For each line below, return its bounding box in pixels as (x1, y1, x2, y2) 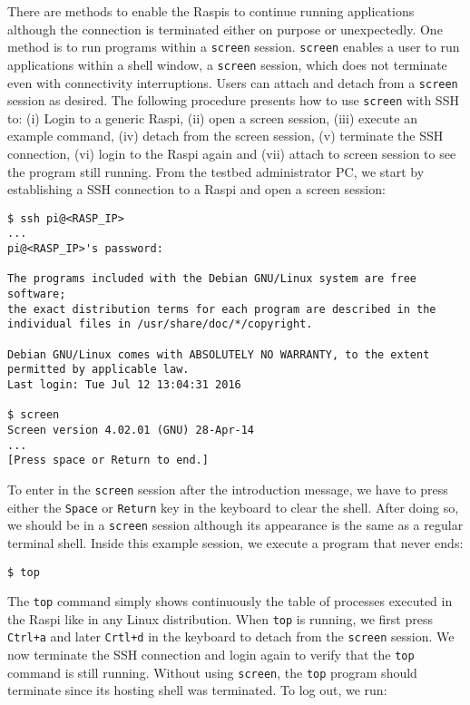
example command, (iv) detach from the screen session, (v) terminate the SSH (7, 126, 444, 145)
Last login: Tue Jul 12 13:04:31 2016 (7, 378, 241, 391)
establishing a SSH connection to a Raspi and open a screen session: (7, 180, 386, 199)
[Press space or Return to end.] (7, 454, 209, 467)
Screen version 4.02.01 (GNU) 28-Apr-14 (7, 423, 255, 436)
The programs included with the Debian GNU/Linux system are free (7, 272, 417, 286)
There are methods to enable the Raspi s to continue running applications (7, 2, 415, 20)
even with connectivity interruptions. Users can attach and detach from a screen (7, 73, 458, 92)
